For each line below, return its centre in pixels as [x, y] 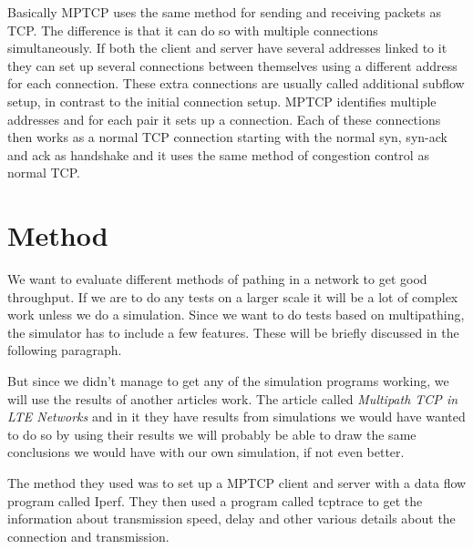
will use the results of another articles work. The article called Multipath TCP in [233, 398]
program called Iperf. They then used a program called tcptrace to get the [215, 500]
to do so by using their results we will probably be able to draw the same [212, 434]
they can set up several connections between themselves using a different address [232, 65]
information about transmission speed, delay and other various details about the [231, 518]
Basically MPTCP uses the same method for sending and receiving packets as [224, 12]
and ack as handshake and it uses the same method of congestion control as [218, 154]
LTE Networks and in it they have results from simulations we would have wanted [236, 417]
